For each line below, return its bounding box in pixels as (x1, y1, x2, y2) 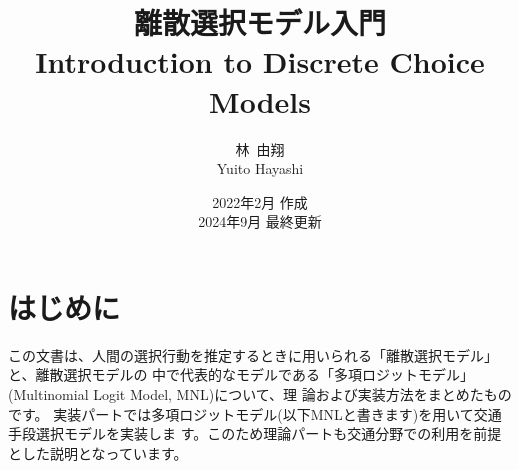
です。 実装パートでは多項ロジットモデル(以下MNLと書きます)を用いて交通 (8, 403, 502, 424)
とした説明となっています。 (8, 442, 188, 463)
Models (209, 80, 311, 121)
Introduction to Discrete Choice (35, 41, 485, 82)
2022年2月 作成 (212, 191, 308, 212)
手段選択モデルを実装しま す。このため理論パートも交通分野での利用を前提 (8, 423, 502, 444)
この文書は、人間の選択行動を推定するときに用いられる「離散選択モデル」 (8, 344, 498, 365)
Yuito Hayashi (216, 158, 304, 179)
